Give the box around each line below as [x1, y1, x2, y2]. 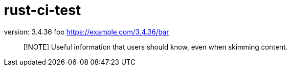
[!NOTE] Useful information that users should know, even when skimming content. [23, 42, 288, 51]
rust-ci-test [4, 2, 81, 18]
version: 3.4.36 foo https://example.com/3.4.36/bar [4, 27, 169, 36]
